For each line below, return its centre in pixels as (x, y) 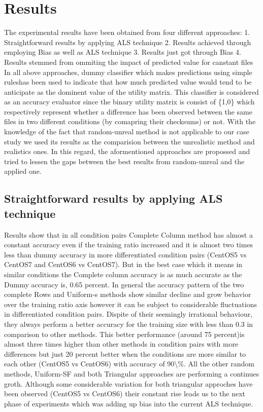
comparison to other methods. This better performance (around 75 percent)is (124, 334)
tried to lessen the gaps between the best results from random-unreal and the (124, 161)
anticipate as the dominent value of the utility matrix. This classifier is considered (131, 91)
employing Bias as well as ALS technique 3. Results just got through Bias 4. (123, 52)
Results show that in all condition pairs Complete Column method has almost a (128, 234)
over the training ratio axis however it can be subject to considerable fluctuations (130, 304)
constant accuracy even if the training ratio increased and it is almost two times (129, 245)
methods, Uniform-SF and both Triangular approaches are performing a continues (132, 373)
